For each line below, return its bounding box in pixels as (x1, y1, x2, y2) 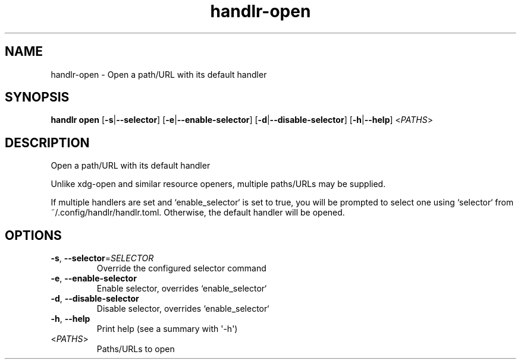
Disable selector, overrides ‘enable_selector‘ (96, 303, 269, 314)
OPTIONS (5, 227, 62, 243)
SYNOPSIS (5, 90, 70, 105)
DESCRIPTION (5, 135, 90, 150)
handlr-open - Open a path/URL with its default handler (51, 69, 267, 80)
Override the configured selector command (96, 263, 266, 274)
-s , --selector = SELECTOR (51, 253, 154, 264)
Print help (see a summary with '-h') (96, 324, 238, 334)
